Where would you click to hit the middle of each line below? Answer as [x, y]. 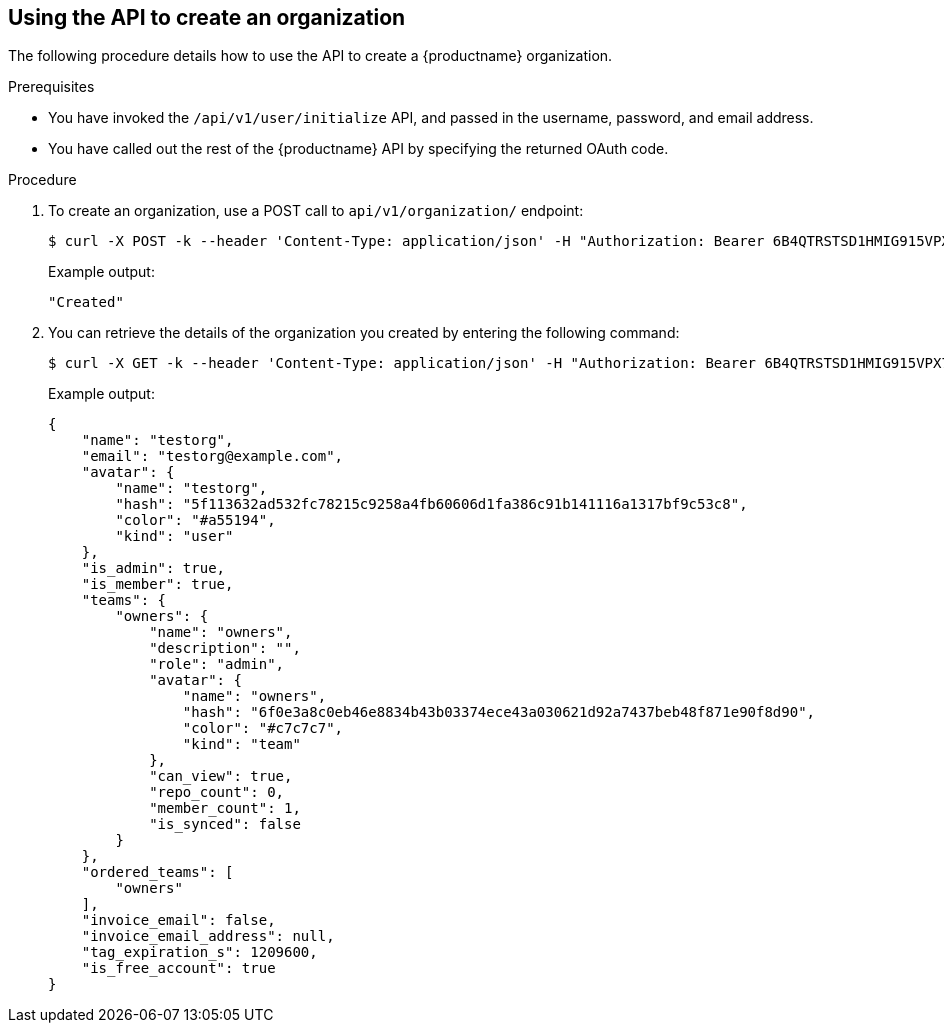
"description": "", [225, 648]
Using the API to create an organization [207, 17]
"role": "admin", [217, 664]
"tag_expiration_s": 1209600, [199, 952]
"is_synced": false [225, 824]
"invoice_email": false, [178, 920]
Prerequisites [51, 87]
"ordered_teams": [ [157, 872]
